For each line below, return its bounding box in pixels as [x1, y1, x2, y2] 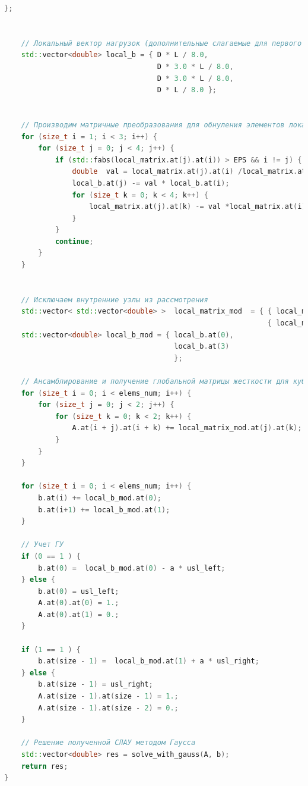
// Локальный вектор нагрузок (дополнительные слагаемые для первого [21, 39, 302, 48]
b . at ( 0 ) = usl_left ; [38, 587, 119, 596]
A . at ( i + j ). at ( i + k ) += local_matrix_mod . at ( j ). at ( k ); [72, 424, 302, 433]
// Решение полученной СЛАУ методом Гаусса [21, 738, 196, 747]
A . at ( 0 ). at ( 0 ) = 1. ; [38, 599, 119, 607]
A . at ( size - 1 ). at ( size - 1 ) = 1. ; [38, 692, 179, 701]
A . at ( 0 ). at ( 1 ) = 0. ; [38, 610, 119, 619]
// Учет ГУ [21, 540, 64, 549]
